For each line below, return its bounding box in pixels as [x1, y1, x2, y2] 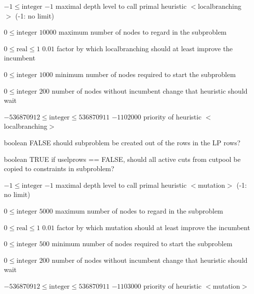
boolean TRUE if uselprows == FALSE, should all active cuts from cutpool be [4, 154, 241, 164]
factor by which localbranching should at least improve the [57, 43, 233, 53]
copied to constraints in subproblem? [4, 163, 114, 174]
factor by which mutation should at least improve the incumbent [57, 222, 250, 232]
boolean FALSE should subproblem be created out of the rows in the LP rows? [4, 137, 241, 147]
